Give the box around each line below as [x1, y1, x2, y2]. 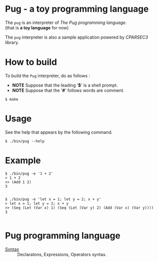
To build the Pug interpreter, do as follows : [5, 72, 90, 79]
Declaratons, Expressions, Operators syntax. [17, 251, 107, 257]
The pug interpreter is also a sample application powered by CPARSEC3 [5, 34, 148, 40]
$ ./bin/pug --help [5, 138, 45, 144]
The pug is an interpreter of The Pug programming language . [5, 20, 127, 25]
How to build [5, 57, 57, 68]
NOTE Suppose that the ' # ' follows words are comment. [12, 87, 124, 93]
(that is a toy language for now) [5, 24, 69, 30]
